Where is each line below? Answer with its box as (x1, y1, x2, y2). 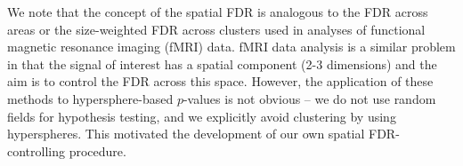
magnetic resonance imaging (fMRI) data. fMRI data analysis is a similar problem (7, 37, 456, 56)
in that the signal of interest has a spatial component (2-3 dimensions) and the (7, 54, 437, 73)
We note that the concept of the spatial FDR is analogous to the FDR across (7, 3, 428, 20)
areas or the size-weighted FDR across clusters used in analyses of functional (7, 20, 426, 38)
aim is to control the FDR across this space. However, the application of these (7, 72, 434, 91)
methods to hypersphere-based (7, 89, 174, 107)
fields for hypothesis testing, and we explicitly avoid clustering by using (7, 107, 396, 125)
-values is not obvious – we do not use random (183, 89, 436, 107)
